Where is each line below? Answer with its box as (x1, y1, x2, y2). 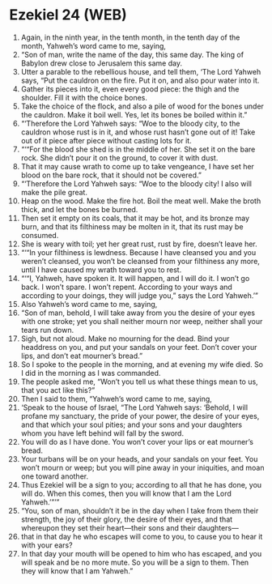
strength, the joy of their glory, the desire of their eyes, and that (20, 514, 233, 524)
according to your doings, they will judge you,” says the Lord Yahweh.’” (20, 290, 258, 301)
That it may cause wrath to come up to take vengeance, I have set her (20, 161, 254, 171)
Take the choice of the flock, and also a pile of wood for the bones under (20, 101, 264, 111)
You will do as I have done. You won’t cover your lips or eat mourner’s (20, 437, 254, 446)
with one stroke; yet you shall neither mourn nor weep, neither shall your (20, 316, 263, 326)
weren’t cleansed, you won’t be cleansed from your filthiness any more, (20, 256, 260, 266)
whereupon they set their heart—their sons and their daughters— (20, 522, 240, 532)
